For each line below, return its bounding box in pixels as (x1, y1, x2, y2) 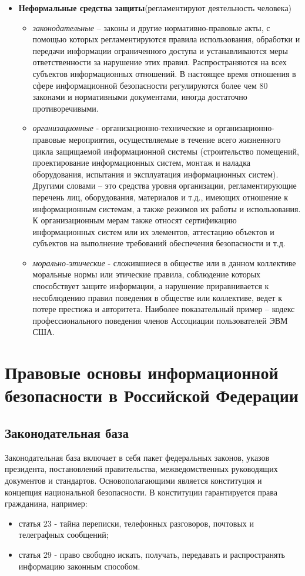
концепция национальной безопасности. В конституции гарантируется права (5, 485, 277, 498)
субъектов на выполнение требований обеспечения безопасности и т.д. (32, 237, 286, 249)
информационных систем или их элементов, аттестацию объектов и (32, 225, 274, 237)
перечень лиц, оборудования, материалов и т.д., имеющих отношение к (32, 190, 289, 203)
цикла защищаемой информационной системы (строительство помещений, (32, 145, 299, 157)
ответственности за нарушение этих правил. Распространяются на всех (32, 56, 287, 68)
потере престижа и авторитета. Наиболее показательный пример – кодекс (32, 303, 295, 315)
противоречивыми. (32, 102, 99, 114)
